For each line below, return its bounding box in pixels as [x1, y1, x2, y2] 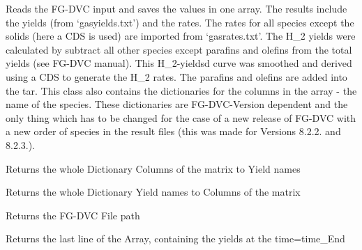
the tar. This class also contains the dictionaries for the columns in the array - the [6, 83, 357, 97]
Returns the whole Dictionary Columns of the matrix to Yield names [6, 161, 301, 175]
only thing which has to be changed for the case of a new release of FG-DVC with [6, 110, 356, 125]
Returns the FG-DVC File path [6, 208, 140, 222]
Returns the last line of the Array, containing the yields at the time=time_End [6, 231, 345, 246]
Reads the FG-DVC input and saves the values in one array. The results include [6, 1, 347, 15]
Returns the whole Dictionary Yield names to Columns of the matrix [6, 185, 301, 199]
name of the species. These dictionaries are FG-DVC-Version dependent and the [6, 97, 348, 111]
